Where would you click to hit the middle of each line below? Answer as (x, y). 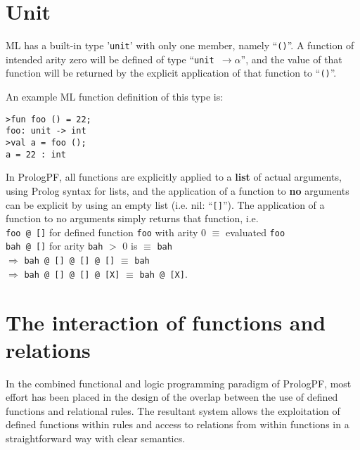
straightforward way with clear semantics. (96, 438)
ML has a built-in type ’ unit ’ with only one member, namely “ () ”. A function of (180, 45)
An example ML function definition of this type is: (115, 97)
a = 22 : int (36, 154)
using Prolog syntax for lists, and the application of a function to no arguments (178, 190)
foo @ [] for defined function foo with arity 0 (106, 232)
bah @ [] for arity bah (54, 246)
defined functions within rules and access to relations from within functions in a (178, 424)
